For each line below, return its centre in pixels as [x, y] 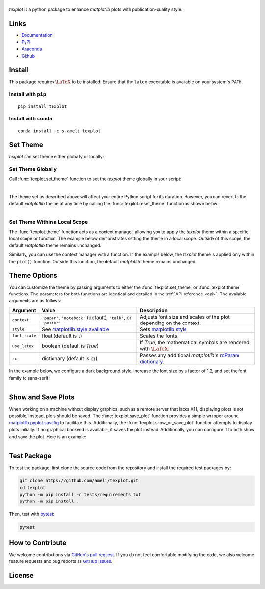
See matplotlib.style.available [76, 329]
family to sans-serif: [29, 378]
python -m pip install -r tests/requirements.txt [80, 494]
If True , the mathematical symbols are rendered [195, 342]
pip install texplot [42, 106]
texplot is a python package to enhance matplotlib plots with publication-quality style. [96, 9]
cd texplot [32, 487]
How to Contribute [38, 543]
